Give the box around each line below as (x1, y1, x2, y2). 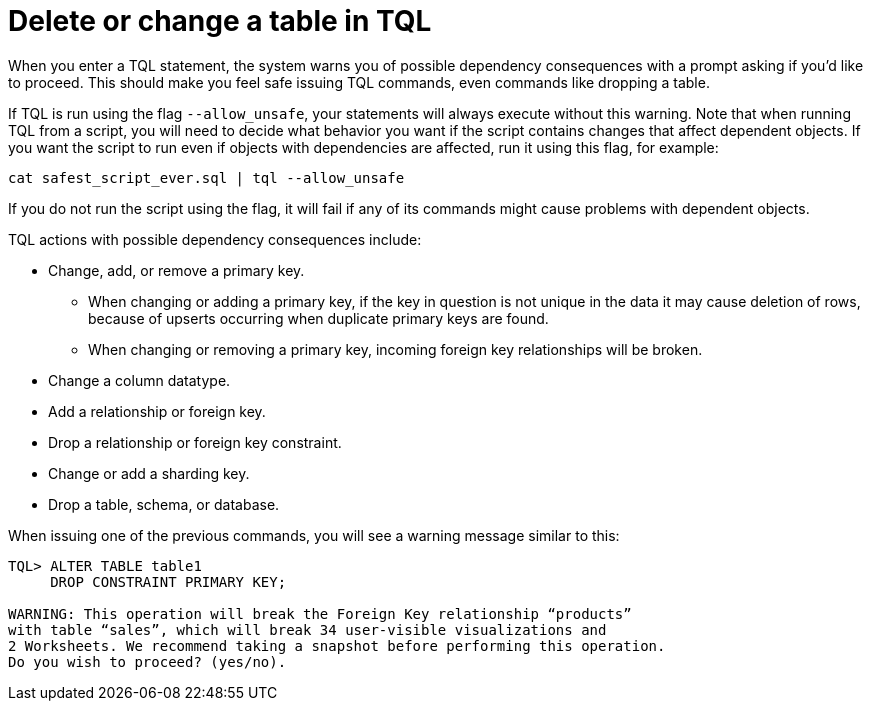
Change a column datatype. (48, 371, 231, 389)
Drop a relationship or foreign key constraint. (48, 433, 342, 451)
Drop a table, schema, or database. (48, 495, 280, 513)
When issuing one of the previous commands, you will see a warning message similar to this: (8, 526, 620, 544)
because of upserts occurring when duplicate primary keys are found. (88, 309, 549, 327)
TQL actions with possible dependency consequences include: (8, 230, 422, 248)
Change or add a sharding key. (48, 464, 250, 482)
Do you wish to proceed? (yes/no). (8, 653, 287, 670)
